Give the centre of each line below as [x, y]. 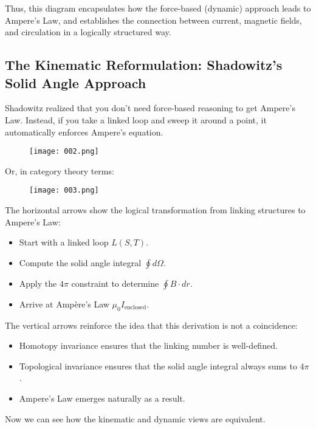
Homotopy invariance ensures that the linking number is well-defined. [148, 345]
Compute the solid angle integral [80, 262]
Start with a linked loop [64, 242]
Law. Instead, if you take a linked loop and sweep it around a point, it [136, 119]
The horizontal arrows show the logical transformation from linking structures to [155, 210]
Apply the [38, 283]
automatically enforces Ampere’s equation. [84, 132]
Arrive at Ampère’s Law [64, 304]
